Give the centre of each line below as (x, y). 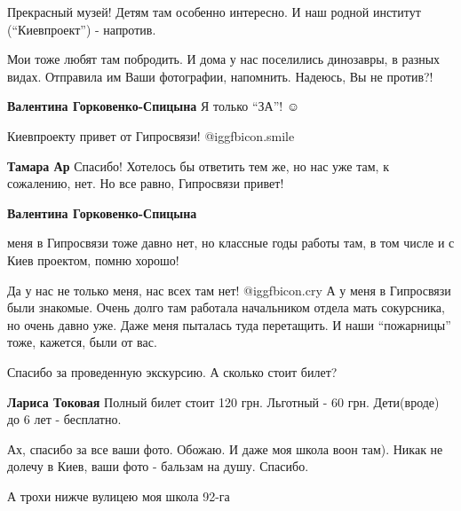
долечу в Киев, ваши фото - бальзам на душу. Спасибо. (158, 466)
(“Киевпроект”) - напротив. (82, 29)
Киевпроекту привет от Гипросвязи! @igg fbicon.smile (151, 135)
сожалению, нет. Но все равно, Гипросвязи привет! (146, 183)
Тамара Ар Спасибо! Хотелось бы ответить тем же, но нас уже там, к (198, 165)
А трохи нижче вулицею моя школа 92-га (119, 495)
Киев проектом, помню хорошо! (93, 259)
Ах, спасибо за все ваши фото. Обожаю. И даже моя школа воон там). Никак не (225, 448)
